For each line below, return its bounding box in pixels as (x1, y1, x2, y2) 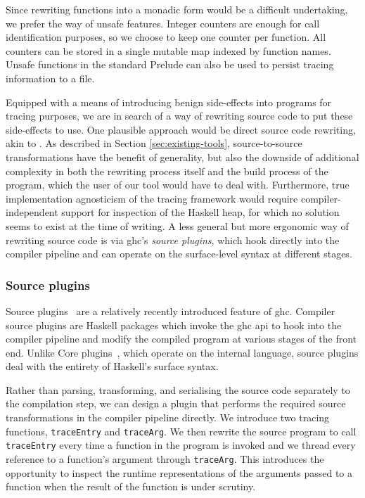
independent (6, 205, 58, 219)
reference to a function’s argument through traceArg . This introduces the (6, 451, 324, 466)
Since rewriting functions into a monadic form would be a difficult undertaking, (6, 2, 348, 16)
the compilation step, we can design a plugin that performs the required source (6, 396, 346, 411)
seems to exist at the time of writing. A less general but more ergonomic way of (6, 218, 349, 233)
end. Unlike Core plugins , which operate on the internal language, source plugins (6, 345, 359, 359)
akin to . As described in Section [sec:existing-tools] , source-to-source (6, 136, 302, 151)
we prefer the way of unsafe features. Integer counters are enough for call (6, 15, 320, 30)
